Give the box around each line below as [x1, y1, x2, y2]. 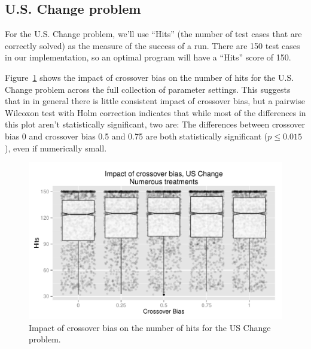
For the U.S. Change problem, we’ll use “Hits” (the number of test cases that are [5, 28, 302, 40]
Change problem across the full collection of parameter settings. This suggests [5, 83, 291, 95]
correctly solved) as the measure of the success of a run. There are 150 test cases [5, 39, 300, 51]
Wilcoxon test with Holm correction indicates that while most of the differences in [5, 106, 306, 119]
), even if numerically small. [5, 141, 107, 154]
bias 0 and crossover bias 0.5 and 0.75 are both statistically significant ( [5, 129, 268, 142]
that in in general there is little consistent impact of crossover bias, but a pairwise [5, 95, 305, 107]
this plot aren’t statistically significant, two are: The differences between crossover [5, 118, 305, 131]
